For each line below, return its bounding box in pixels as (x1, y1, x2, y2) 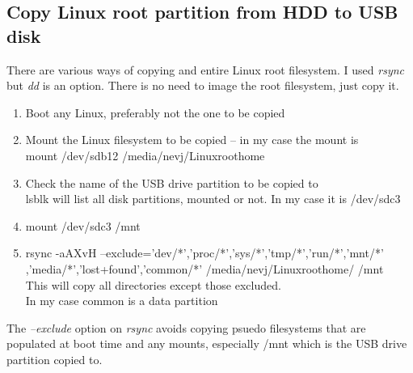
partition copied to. (6, 350, 103, 367)
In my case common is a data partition (25, 292, 218, 309)
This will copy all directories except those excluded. (25, 276, 281, 293)
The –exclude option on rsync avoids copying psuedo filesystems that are (6, 319, 366, 336)
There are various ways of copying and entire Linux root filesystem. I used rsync (6, 61, 404, 78)
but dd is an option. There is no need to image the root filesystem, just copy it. (6, 77, 399, 94)
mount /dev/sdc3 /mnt (25, 217, 141, 234)
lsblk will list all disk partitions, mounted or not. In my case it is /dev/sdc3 (25, 190, 401, 207)
